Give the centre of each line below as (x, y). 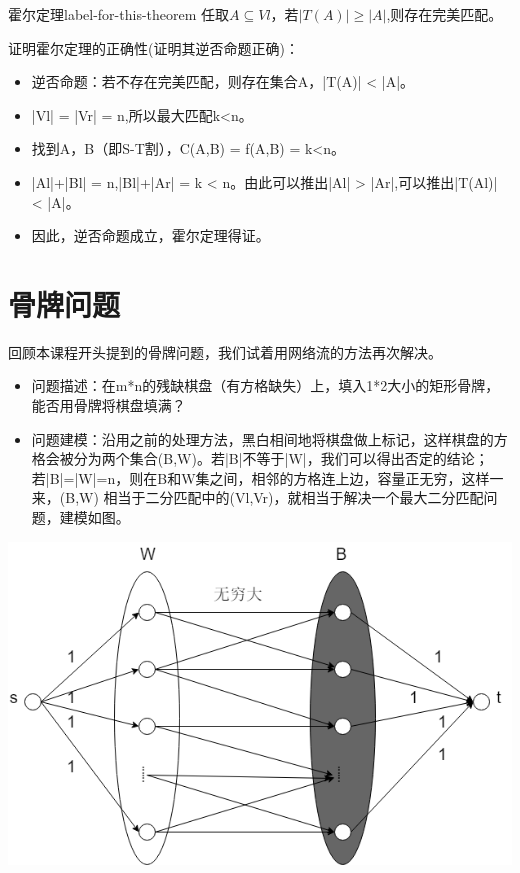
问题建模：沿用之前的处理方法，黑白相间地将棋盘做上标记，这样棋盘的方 (269, 438)
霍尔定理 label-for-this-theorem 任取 (119, 14)
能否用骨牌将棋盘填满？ (108, 405)
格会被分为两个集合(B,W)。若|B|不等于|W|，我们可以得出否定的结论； (260, 458)
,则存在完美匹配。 (444, 14)
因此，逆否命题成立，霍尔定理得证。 (150, 235)
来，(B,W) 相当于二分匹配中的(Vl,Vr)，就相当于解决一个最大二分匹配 (257, 497)
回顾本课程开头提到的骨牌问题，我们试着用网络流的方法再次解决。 (225, 351)
